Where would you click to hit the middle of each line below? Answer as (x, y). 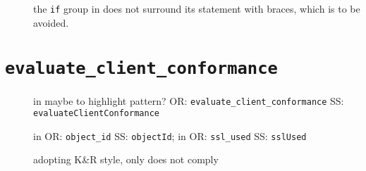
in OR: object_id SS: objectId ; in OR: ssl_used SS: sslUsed (170, 135)
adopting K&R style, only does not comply (126, 159)
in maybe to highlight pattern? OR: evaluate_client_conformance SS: (189, 100)
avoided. (51, 22)
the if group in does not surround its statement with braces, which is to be (197, 8)
